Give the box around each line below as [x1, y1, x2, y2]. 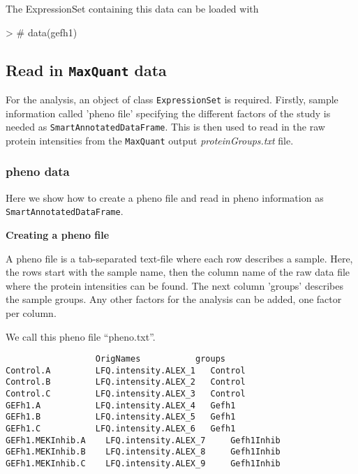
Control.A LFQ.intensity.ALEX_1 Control [6, 365, 246, 376]
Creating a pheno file [6, 228, 110, 242]
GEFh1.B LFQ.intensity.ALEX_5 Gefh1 [6, 412, 236, 422]
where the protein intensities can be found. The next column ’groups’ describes [6, 278, 343, 292]
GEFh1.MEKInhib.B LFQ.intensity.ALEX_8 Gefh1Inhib [6, 447, 281, 457]
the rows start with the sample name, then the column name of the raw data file [6, 265, 350, 279]
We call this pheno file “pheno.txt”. [6, 329, 156, 343]
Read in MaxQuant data [6, 59, 167, 80]
